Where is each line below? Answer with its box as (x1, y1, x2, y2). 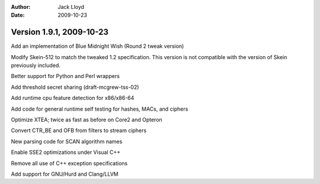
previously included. (11, 62, 60, 69)
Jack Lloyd (57, 4, 85, 10)
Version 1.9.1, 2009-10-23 (11, 27, 109, 37)
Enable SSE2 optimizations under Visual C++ (11, 149, 121, 156)
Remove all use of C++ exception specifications (11, 160, 128, 167)
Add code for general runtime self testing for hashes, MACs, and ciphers (11, 105, 188, 112)
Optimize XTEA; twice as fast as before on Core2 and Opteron (11, 116, 162, 124)
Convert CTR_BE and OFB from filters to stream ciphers (11, 127, 147, 134)
